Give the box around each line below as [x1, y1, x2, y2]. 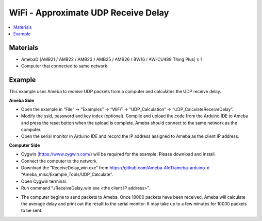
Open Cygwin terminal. [21, 178, 67, 184]
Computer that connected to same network [21, 63, 108, 69]
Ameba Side [9, 97, 34, 103]
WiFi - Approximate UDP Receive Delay [9, 7, 169, 18]
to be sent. [21, 207, 43, 213]
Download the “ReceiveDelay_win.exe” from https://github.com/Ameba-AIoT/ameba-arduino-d [21, 165, 210, 171]
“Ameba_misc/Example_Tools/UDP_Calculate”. [21, 172, 114, 177]
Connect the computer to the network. [21, 158, 98, 164]
